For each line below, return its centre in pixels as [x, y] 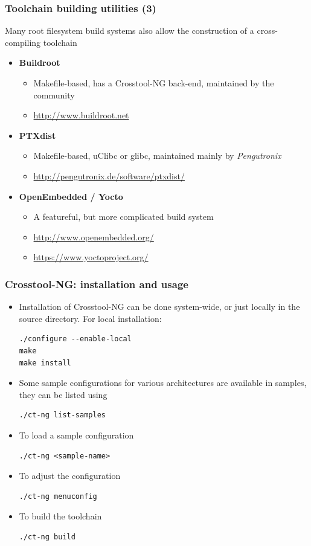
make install [45, 363]
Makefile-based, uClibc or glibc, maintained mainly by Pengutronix [157, 156]
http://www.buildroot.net [81, 115]
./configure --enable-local [75, 339]
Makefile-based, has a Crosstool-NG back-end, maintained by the [154, 83]
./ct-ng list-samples [62, 415]
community [54, 95]
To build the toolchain [60, 516]
